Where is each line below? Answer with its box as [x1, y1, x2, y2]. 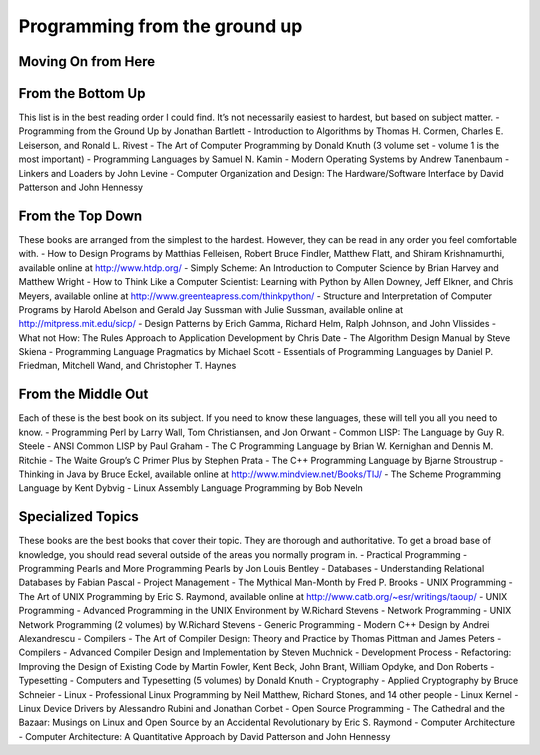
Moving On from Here [18, 53, 156, 70]
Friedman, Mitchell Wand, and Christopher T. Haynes [18, 360, 237, 372]
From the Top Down [18, 207, 143, 224]
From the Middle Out [18, 386, 149, 403]
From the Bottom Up [18, 85, 146, 102]
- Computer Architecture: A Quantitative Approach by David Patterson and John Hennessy [18, 730, 391, 742]
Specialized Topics [18, 508, 139, 525]
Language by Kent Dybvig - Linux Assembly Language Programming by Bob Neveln [18, 482, 364, 494]
